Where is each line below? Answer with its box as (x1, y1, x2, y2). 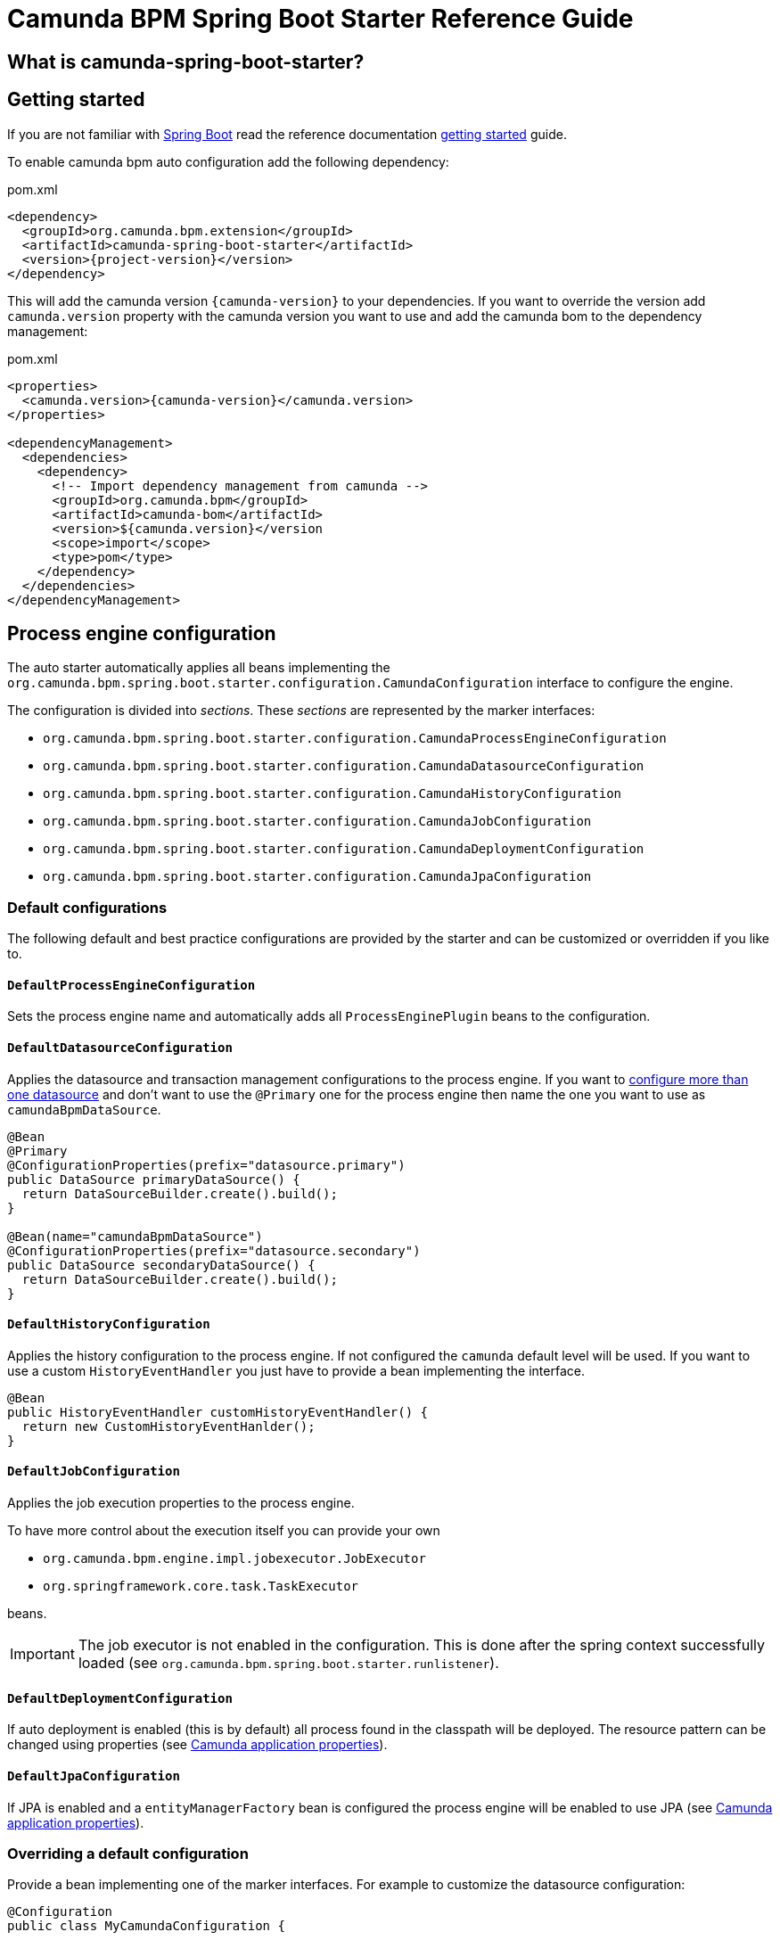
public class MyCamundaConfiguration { (7, 1919, 285, 1934)
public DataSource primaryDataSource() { (7, 1171, 300, 1187)
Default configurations (7, 898, 168, 917)
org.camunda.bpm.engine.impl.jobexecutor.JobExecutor (43, 1551, 426, 1566)
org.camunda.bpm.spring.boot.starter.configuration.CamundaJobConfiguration (43, 814, 592, 829)
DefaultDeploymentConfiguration (7, 1690, 233, 1706)
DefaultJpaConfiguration (7, 1768, 180, 1783)
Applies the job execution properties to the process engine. (7, 1495, 355, 1511)
